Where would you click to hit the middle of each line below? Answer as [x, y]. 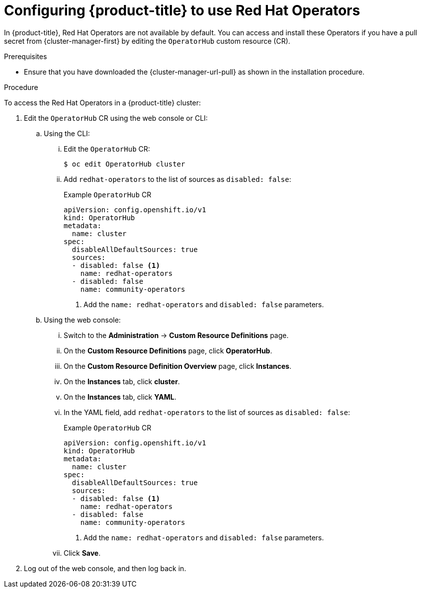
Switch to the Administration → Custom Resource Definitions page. [176, 335]
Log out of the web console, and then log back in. [105, 568]
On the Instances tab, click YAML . [120, 397]
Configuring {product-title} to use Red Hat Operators [182, 10]
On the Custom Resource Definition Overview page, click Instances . [178, 366]
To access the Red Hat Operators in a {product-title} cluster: [103, 102]
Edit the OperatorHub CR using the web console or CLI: [116, 118]
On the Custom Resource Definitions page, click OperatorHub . [168, 350]
